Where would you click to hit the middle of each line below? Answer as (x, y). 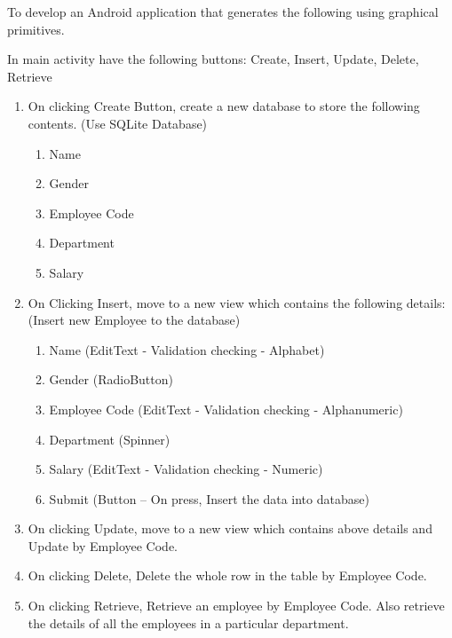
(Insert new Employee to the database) (134, 320)
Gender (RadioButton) (111, 379)
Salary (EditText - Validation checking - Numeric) (186, 469)
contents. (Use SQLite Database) (118, 123)
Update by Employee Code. (103, 545)
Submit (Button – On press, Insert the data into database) (209, 498)
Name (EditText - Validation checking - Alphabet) (187, 349)
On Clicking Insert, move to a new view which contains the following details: (237, 302)
